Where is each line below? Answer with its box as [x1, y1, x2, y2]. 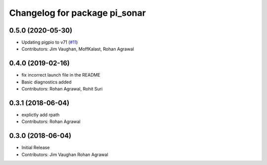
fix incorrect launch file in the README [21, 72, 101, 78]
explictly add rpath [21, 112, 60, 118]
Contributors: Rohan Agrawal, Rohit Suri [21, 86, 103, 92]
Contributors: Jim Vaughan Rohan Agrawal [21, 151, 108, 158]
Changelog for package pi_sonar [9, 7, 146, 18]
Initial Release [21, 145, 50, 151]
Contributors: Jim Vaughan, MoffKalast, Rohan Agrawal [21, 46, 134, 52]
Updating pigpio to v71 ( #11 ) [21, 40, 78, 45]
